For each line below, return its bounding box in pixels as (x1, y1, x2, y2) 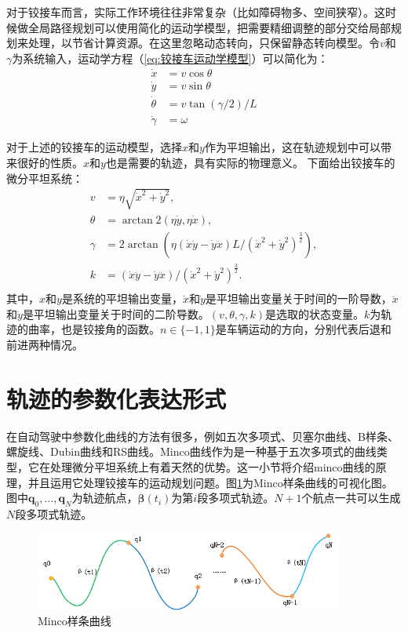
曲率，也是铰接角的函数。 (27, 321, 160, 337)
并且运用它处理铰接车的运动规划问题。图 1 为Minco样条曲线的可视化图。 (27, 474, 393, 490)
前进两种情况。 (6, 337, 83, 352)
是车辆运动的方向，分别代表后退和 (215, 321, 392, 337)
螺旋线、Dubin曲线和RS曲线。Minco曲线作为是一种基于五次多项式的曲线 (6, 443, 377, 460)
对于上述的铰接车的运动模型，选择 (6, 139, 182, 155)
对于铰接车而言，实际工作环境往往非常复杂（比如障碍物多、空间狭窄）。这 (6, 4, 385, 20)
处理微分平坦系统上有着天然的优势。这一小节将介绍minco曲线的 (49, 458, 376, 475)
